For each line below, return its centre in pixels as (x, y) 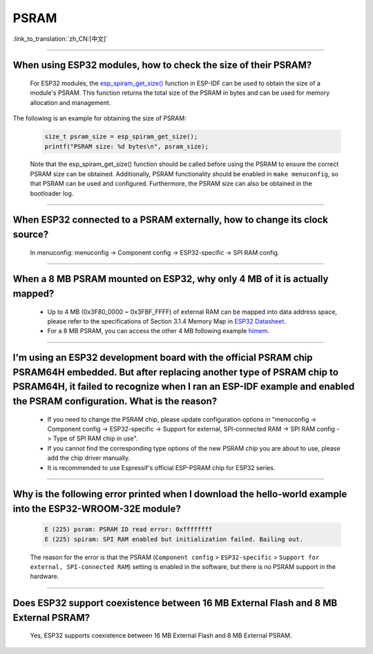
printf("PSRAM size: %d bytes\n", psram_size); (126, 146)
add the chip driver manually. (89, 458)
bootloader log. (52, 193)
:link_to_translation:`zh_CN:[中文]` (60, 39)
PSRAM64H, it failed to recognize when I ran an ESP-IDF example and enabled (184, 387)
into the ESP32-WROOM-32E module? (97, 508)
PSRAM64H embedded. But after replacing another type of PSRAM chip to (175, 372)
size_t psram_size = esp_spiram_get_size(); (121, 137)
